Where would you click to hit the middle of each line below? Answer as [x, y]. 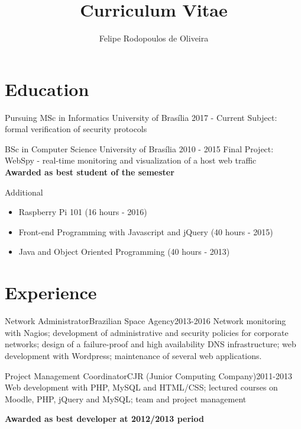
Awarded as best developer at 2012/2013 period [105, 419]
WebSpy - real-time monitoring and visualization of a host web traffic [131, 160]
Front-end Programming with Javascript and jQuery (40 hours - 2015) [146, 231]
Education [47, 89]
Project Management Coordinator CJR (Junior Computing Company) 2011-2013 [148, 375]
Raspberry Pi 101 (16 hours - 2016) [83, 212]
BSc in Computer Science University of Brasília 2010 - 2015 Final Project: [139, 148]
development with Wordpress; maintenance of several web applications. [133, 355]
